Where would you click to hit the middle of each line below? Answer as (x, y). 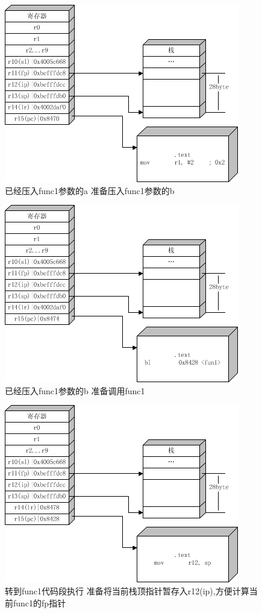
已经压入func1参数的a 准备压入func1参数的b (90, 190)
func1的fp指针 (39, 602)
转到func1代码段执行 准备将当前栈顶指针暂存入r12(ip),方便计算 (127, 590)
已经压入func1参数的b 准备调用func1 (75, 390)
